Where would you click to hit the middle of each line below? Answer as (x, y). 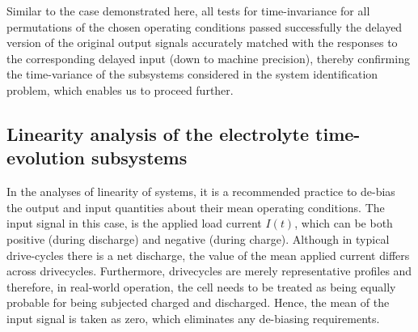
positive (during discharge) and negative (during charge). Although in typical (198, 238)
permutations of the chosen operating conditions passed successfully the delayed (205, 26)
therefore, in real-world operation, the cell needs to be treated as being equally (201, 286)
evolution (46, 157)
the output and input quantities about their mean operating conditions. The (196, 207)
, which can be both (344, 223)
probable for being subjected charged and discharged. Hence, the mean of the (198, 302)
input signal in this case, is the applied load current (134, 223)
